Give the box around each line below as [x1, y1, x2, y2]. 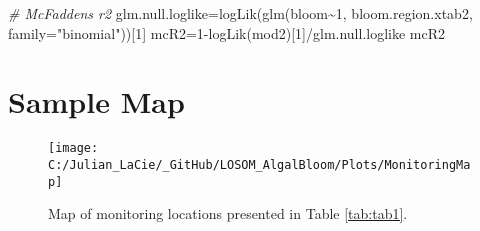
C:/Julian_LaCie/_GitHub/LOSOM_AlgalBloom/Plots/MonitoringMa [48, 157, 471, 172]
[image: [48, 141, 99, 156]
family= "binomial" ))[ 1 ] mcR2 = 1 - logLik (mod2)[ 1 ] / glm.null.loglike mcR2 [8, 22, 446, 43]
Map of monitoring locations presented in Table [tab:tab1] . [48, 203, 408, 224]
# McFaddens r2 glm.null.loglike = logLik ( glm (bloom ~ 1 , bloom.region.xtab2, [8, 3, 473, 23]
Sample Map [8, 81, 185, 122]
